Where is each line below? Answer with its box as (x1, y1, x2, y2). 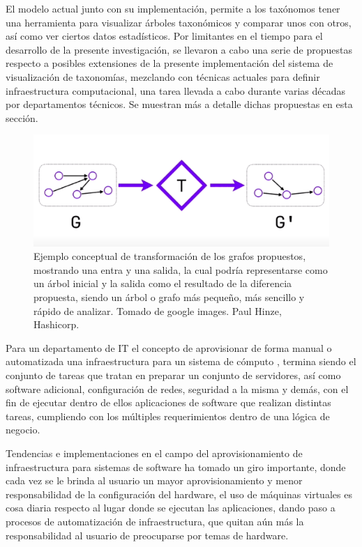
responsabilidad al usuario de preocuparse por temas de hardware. (6, 527, 289, 542)
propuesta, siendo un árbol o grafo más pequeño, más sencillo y (33, 290, 305, 305)
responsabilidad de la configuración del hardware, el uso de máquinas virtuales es (6, 486, 352, 501)
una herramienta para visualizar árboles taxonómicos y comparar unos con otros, (6, 15, 352, 29)
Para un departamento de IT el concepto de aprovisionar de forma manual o (6, 340, 332, 355)
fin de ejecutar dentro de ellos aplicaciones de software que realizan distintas (6, 395, 331, 410)
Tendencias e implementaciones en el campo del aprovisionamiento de (6, 445, 303, 460)
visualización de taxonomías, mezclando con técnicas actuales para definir (6, 69, 320, 84)
